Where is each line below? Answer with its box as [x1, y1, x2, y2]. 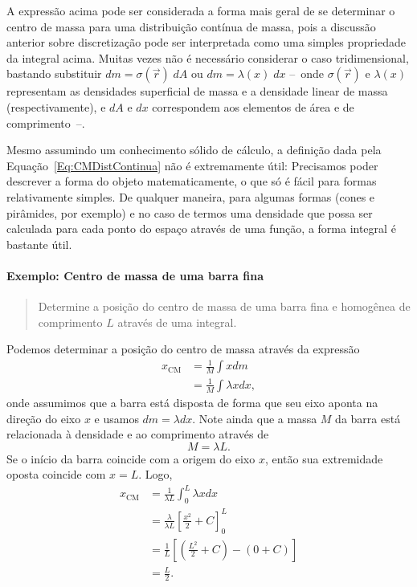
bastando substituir [6, 65, 102, 82]
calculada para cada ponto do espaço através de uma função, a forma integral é [6, 220, 396, 237]
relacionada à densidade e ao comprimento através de [6, 426, 269, 442]
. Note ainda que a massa [192, 410, 317, 426]
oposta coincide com [6, 466, 106, 483]
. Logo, [138, 466, 173, 483]
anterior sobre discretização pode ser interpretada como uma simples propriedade [6, 34, 406, 51]
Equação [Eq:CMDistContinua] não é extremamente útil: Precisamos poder [6, 157, 378, 173]
